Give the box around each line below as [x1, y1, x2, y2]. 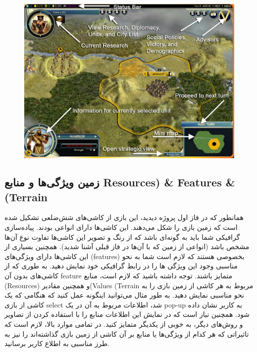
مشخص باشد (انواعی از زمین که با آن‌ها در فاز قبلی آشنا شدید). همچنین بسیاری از [4, 241, 250, 252]
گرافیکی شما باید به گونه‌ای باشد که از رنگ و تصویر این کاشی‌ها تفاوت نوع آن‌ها [4, 231, 240, 242]
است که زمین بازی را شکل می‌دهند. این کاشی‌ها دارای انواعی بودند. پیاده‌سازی [4, 221, 238, 232]
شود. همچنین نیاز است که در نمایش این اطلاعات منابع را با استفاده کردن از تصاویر [4, 309, 250, 319]
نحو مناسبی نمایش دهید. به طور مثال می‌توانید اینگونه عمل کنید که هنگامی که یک [4, 290, 244, 300]
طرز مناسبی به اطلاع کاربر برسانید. [4, 338, 109, 349]
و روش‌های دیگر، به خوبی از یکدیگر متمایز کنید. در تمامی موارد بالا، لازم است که [4, 318, 243, 329]
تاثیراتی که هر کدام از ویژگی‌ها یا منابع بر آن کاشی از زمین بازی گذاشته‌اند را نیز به [4, 328, 249, 339]
